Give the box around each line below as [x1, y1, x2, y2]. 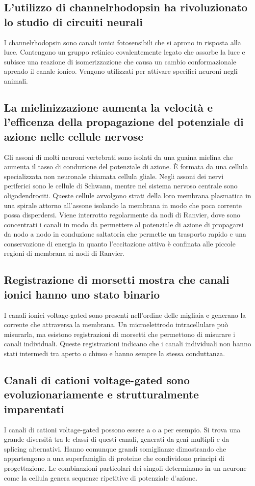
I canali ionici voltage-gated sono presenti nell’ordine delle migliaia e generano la [4, 309, 246, 320]
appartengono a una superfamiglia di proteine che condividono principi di [4, 453, 225, 463]
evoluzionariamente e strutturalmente [4, 387, 199, 402]
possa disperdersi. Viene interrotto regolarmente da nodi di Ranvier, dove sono [4, 210, 240, 220]
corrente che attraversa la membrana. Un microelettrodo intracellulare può [4, 319, 228, 330]
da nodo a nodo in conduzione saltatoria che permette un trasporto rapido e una [4, 229, 246, 239]
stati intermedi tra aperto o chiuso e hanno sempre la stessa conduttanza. [4, 348, 225, 359]
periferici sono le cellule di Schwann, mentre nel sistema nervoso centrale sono [4, 181, 238, 191]
